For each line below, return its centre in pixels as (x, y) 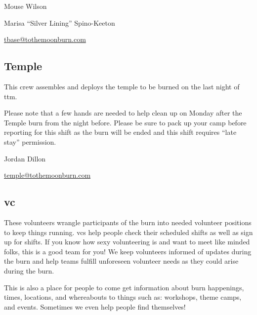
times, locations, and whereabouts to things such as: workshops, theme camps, (123, 297)
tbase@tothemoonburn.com (45, 39)
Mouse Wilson (25, 6)
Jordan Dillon (25, 158)
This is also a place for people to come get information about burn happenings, (124, 287)
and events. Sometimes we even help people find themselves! (95, 306)
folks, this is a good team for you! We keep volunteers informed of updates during (128, 251)
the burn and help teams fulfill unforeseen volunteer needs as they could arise (121, 261)
